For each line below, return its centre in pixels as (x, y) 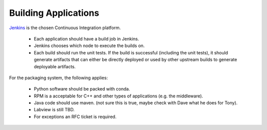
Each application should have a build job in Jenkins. (87, 39)
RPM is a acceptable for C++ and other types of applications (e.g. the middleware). (118, 96)
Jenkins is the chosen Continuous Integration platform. (65, 28)
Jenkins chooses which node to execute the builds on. (89, 46)
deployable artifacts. (55, 66)
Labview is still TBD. (54, 110)
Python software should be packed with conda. (82, 89)
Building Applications (54, 13)
